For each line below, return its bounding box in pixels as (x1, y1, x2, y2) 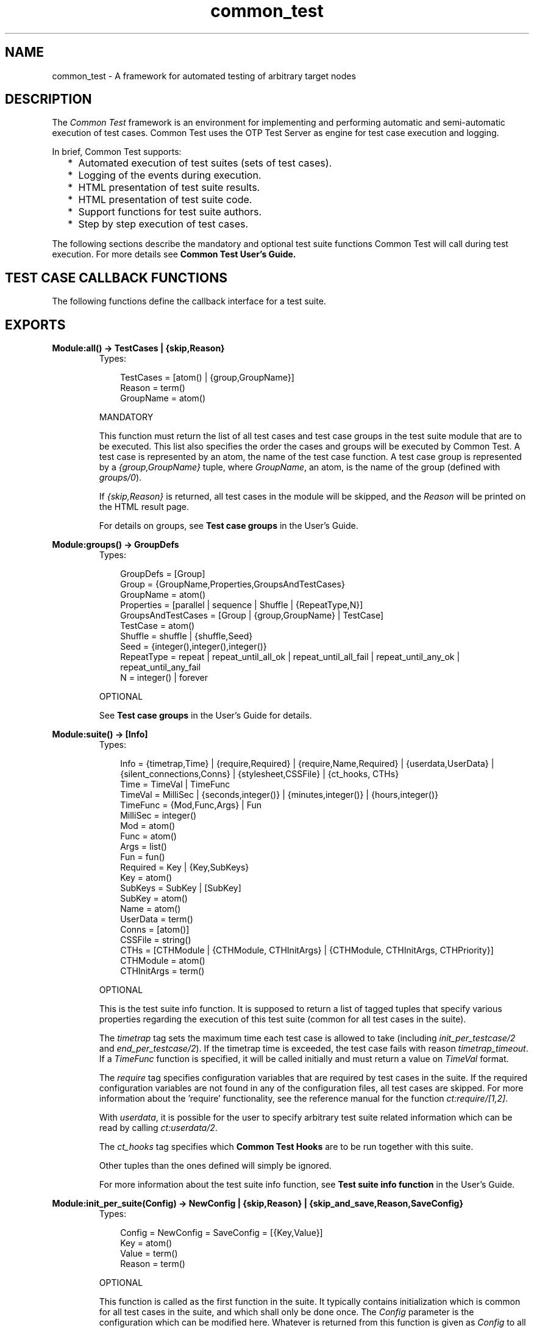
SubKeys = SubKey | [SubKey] (120, 883, 241, 894)
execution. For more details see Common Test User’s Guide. (52, 249, 296, 260)
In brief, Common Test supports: (52, 146, 182, 157)
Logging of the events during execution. (78, 169, 262, 182)
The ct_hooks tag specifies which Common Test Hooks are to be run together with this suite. (99, 1141, 474, 1152)
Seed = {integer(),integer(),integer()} (120, 641, 267, 652)
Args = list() (120, 841, 167, 852)
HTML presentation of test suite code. (78, 193, 252, 206)
